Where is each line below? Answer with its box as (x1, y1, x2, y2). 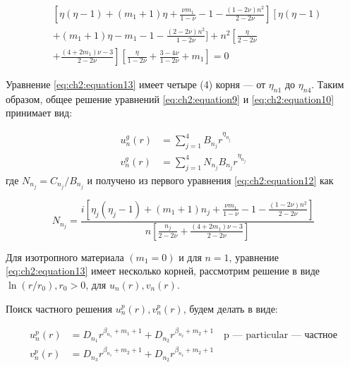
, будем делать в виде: (183, 301, 278, 315)
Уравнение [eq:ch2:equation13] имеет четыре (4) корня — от (6, 77, 266, 92)
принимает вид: (6, 105, 73, 120)
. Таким (311, 77, 344, 92)
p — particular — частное (224, 330, 337, 341)
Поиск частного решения (6, 301, 113, 315)
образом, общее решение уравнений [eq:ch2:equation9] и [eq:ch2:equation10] (6, 91, 334, 106)
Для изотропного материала (6, 249, 124, 264)
